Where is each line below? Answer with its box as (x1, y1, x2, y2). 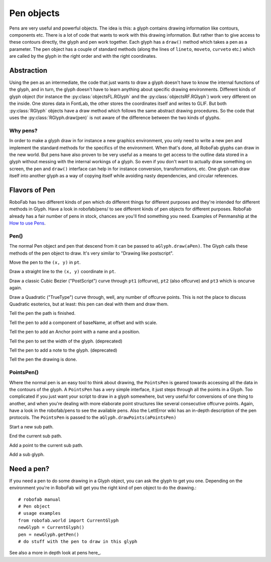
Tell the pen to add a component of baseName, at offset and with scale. (9, 319, 158, 325)
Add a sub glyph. (9, 452, 45, 458)
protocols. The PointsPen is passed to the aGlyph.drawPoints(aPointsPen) (9, 414, 177, 420)
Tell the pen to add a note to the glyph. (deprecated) (9, 347, 117, 353)
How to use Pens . (9, 220, 46, 226)
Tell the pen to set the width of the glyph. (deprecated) (9, 338, 122, 344)
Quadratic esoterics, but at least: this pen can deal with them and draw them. (9, 301, 169, 307)
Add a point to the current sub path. (9, 442, 83, 448)
